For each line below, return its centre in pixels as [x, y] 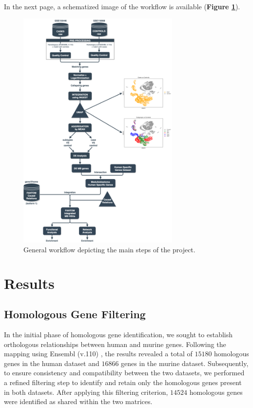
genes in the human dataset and [52, 363]
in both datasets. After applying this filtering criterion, [86, 392]
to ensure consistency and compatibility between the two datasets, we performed [124, 373]
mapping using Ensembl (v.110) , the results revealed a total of [98, 354]
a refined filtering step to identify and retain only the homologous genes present [123, 382]
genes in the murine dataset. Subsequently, [185, 363]
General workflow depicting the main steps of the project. [109, 249]
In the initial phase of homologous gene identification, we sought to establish [118, 335]
